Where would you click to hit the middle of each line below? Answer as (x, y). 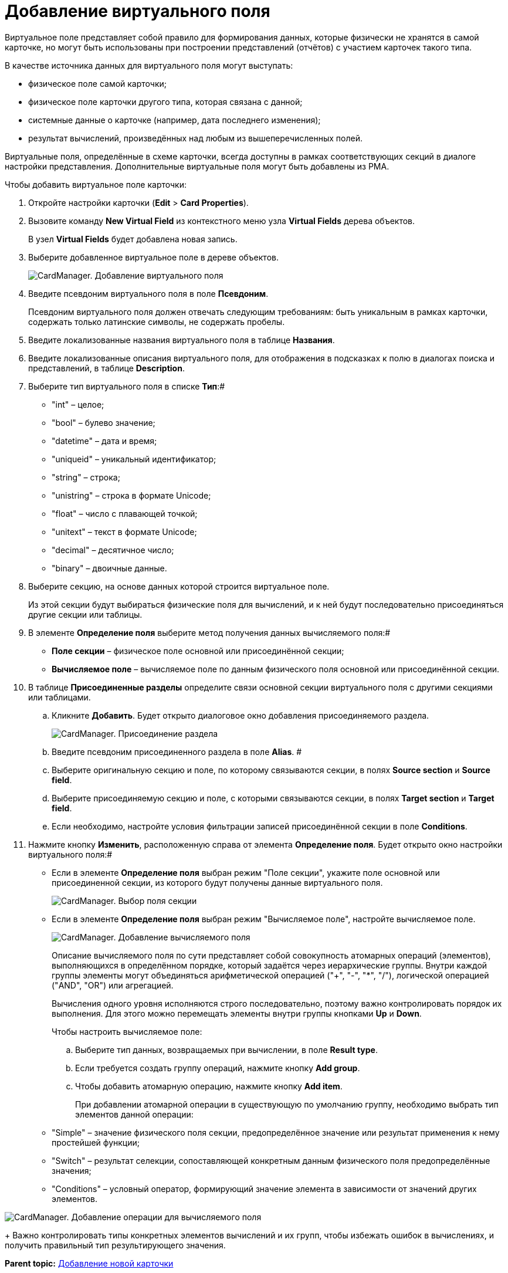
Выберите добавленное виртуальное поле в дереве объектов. (153, 257)
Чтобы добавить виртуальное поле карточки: (96, 184)
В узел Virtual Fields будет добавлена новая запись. (133, 239)
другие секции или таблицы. (85, 614)
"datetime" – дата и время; (104, 441)
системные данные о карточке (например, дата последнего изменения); (175, 120)
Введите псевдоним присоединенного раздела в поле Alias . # (177, 751)
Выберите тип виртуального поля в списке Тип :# (127, 386)
